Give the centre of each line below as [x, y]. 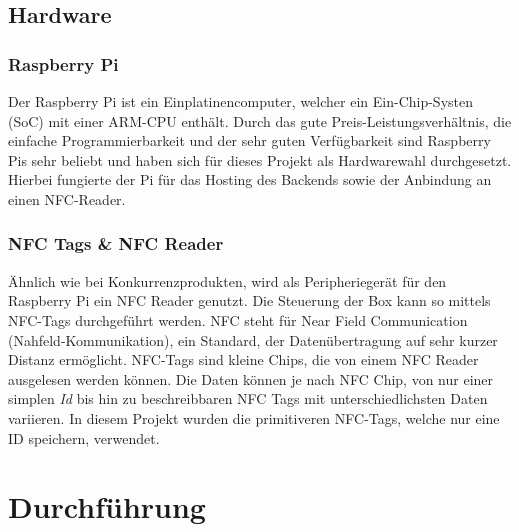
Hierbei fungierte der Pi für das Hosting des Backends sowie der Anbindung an [250, 179]
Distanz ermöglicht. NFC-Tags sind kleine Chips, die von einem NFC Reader [243, 359]
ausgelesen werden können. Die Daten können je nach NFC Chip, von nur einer [251, 378]
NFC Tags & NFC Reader [116, 243]
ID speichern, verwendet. [84, 437]
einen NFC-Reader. [67, 198]
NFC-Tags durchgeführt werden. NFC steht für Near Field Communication [238, 319]
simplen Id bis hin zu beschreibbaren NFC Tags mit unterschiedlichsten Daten [248, 398]
